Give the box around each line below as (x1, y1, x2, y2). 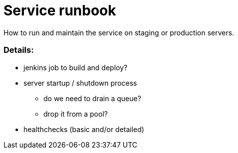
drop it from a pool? (43, 109, 108, 118)
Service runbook (3, 2, 116, 19)
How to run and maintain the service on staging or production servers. (3, 28, 235, 37)
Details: (3, 45, 34, 55)
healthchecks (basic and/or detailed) (23, 125, 144, 134)
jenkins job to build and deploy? (23, 63, 128, 72)
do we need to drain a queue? (43, 94, 141, 103)
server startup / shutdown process (23, 78, 137, 87)
